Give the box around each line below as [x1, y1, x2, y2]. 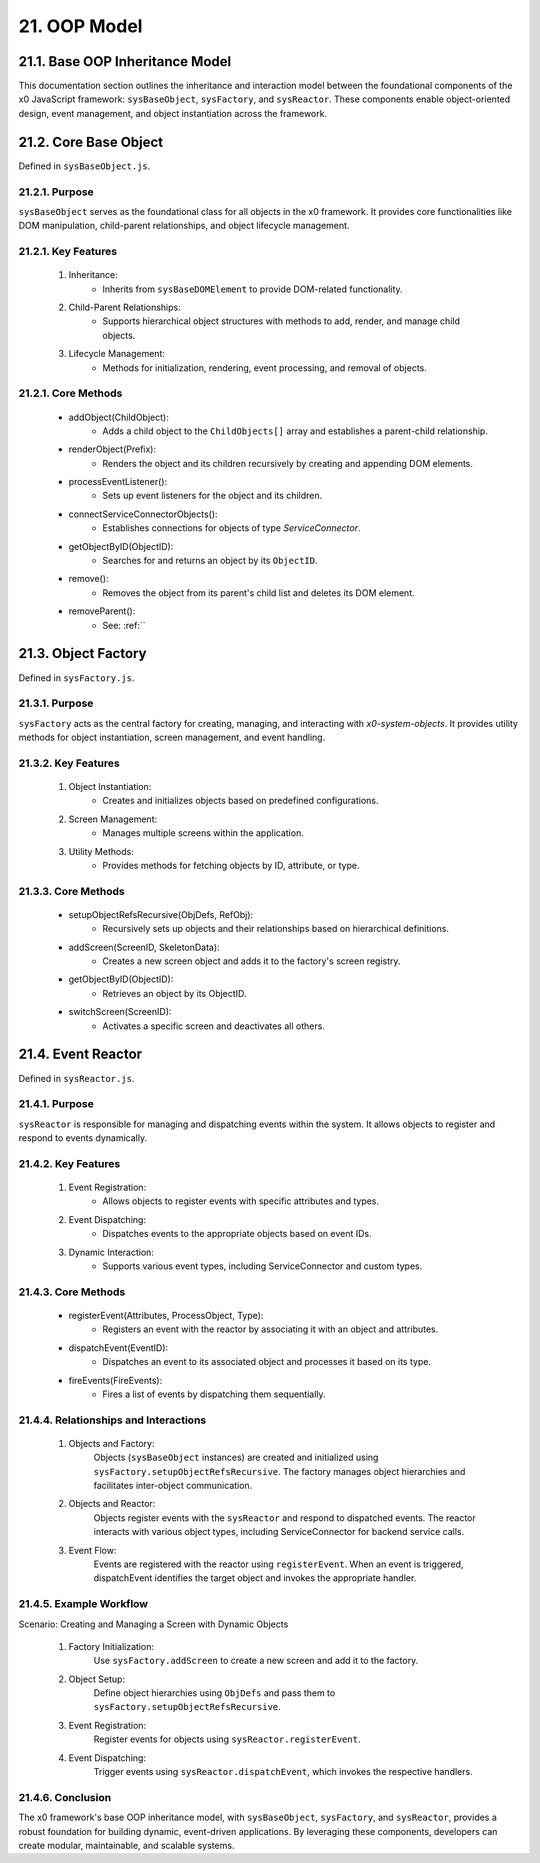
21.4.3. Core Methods [18, 1285, 126, 1299]
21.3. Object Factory [18, 645, 147, 662]
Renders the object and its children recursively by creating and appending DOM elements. [102, 457, 474, 469]
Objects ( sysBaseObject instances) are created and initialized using [93, 1451, 379, 1464]
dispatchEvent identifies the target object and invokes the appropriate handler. [93, 1572, 417, 1584]
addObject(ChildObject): [68, 411, 169, 423]
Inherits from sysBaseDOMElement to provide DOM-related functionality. [102, 283, 404, 295]
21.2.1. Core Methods [18, 386, 123, 400]
